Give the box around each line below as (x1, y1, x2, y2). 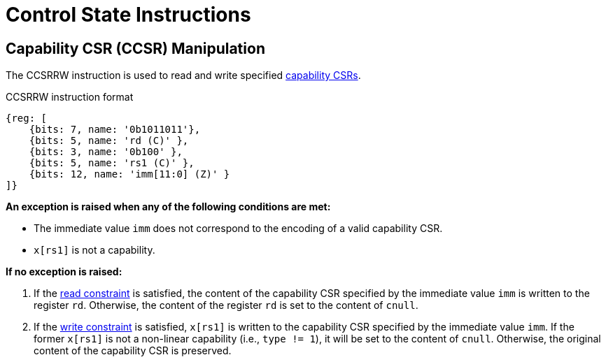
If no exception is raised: (6, 266, 122, 278)
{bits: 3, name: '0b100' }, (29, 146, 183, 158)
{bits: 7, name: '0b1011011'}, (29, 124, 201, 136)
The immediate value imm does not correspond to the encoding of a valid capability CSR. (34, 222, 443, 235)
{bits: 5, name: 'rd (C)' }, (29, 135, 189, 147)
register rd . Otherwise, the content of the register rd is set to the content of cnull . (34, 299, 418, 312)
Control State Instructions (6, 3, 251, 27)
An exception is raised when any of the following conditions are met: (6, 201, 331, 213)
